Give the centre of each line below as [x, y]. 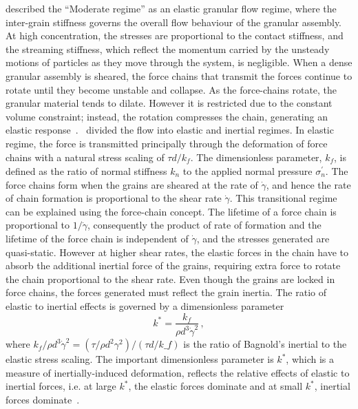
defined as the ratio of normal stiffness [86, 170]
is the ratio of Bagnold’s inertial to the [265, 344]
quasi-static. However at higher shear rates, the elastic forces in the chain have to [177, 252]
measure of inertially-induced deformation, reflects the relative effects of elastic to [178, 372]
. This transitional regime [283, 198]
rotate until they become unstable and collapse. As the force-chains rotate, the [171, 89]
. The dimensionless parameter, [256, 157]
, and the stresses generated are [263, 238]
